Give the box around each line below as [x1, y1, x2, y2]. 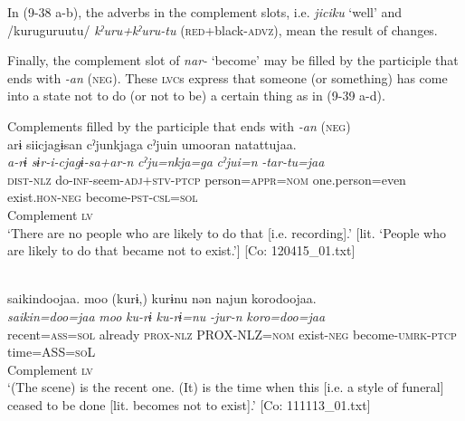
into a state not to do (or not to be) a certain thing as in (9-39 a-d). [7, 86, 385, 105]
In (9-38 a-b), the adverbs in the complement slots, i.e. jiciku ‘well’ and [7, 3, 403, 21]
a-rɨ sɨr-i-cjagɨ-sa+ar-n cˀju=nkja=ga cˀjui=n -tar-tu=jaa [7, 152, 325, 171]
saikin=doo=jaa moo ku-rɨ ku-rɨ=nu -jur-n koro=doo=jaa [7, 306, 326, 325]
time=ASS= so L [7, 342, 96, 361]
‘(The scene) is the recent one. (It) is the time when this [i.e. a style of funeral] [7, 378, 444, 397]
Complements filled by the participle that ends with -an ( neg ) [7, 116, 351, 135]
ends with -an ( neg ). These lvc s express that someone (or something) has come [7, 68, 448, 87]
